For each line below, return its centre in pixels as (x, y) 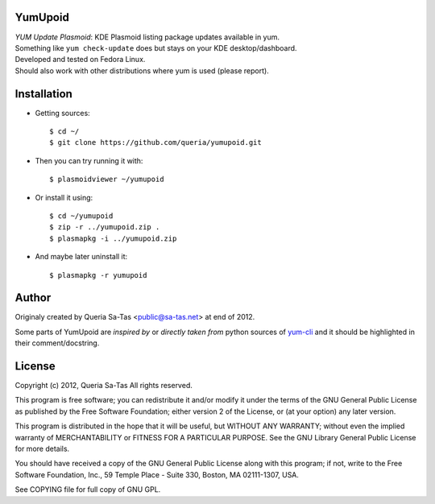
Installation (43, 94)
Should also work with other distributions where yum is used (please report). (142, 70)
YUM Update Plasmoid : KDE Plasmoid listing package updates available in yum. (147, 37)
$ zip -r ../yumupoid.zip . (105, 227)
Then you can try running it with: (89, 160)
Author (33, 298)
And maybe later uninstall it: (81, 257)
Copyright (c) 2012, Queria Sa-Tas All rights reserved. (104, 386)
